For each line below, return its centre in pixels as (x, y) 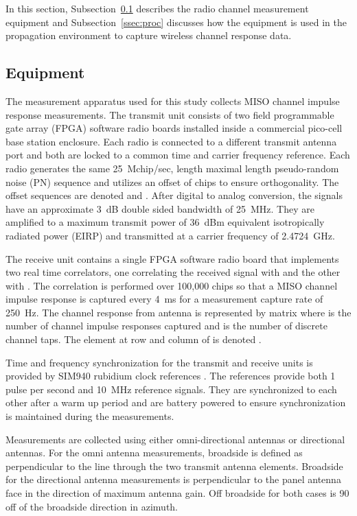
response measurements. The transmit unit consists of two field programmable (170, 114)
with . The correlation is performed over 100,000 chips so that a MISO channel (172, 285)
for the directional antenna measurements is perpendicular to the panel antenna (173, 479)
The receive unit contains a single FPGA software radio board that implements (172, 258)
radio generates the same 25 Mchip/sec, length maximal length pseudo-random (172, 168)
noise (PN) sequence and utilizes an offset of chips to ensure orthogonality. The (172, 181)
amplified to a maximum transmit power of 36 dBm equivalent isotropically (165, 222)
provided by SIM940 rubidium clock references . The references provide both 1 (171, 376)
